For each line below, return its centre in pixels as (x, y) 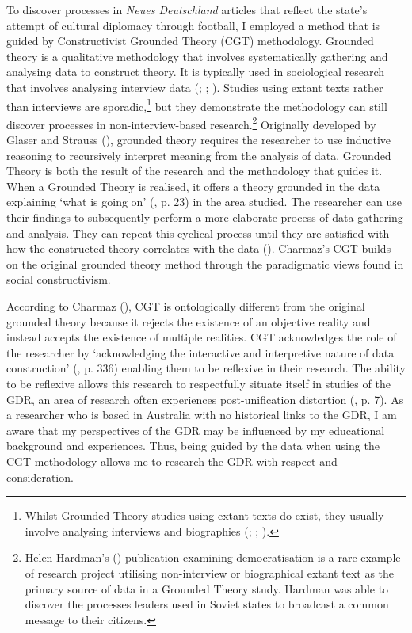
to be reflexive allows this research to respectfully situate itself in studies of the (198, 383)
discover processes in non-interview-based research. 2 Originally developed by (191, 123)
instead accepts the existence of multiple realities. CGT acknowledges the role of (202, 337)
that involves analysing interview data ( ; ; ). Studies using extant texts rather (195, 87)
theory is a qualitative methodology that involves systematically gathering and (197, 56)
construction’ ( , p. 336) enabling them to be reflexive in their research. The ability (206, 368)
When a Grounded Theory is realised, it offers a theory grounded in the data (193, 186)
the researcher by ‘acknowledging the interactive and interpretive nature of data (200, 352)
